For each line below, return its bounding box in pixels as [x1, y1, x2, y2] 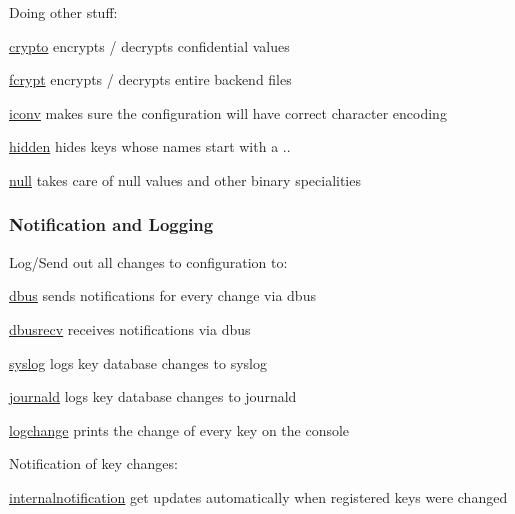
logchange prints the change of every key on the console [9, 419, 350, 440]
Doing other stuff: [9, 2, 118, 22]
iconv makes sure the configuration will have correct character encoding [9, 102, 447, 123]
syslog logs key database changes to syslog [9, 352, 267, 373]
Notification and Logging [9, 212, 214, 237]
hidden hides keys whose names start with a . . [9, 136, 291, 157]
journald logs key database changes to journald [9, 386, 297, 407]
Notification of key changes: [9, 453, 178, 474]
